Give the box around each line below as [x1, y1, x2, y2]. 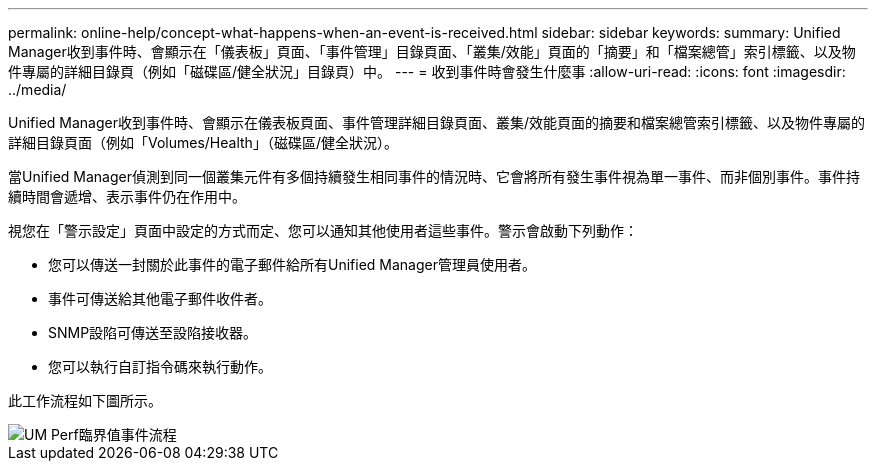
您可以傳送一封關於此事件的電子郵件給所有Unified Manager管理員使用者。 [48, 256, 536, 273]
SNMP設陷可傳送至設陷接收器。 [48, 324, 258, 341]
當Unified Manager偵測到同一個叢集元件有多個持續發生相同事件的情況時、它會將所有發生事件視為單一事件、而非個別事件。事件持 [8, 168, 860, 185]
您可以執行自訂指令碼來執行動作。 [48, 358, 272, 375]
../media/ [8, 81, 67, 98]
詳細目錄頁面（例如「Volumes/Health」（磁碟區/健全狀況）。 [8, 134, 398, 151]
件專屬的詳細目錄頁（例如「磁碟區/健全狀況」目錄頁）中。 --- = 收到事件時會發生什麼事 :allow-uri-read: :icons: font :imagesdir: [8, 63, 846, 80]
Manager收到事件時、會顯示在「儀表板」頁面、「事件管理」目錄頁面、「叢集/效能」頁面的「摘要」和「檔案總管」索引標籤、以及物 [8, 43, 856, 60]
